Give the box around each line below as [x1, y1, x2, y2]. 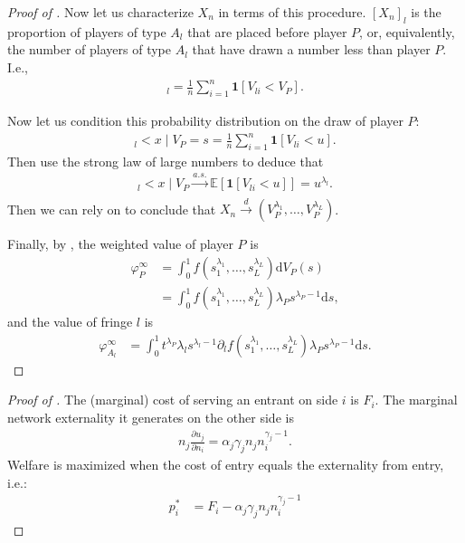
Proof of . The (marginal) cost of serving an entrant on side [7, 390, 338, 409]
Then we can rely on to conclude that [7, 199, 216, 218]
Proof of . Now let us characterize [7, 3, 194, 21]
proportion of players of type [7, 22, 166, 41]
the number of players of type [7, 40, 171, 59]
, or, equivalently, [359, 22, 455, 41]
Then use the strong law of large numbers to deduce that [7, 151, 324, 170]
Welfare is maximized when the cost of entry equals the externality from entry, [7, 455, 444, 474]
